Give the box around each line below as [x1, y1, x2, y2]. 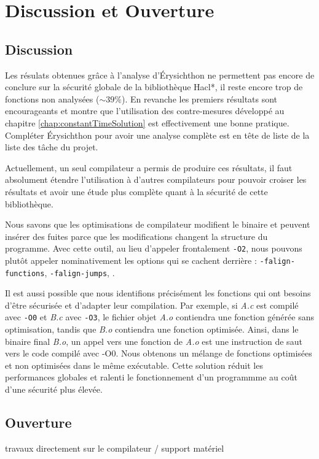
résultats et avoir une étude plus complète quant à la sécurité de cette [5, 185, 268, 198]
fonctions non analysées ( [5, 92, 100, 105]
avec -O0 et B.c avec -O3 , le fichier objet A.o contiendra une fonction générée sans [5, 310, 314, 323]
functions [5, 269, 45, 278]
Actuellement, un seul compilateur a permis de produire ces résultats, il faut [5, 161, 293, 174]
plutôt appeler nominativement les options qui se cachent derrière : [5, 253, 257, 266]
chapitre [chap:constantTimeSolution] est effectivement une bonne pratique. [5, 116, 289, 129]
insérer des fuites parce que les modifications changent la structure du [5, 229, 268, 242]
